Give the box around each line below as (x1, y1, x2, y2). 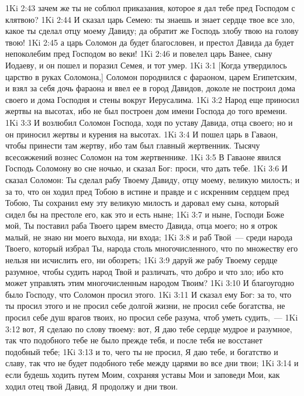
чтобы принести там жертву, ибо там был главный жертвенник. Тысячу (5, 139, 260, 151)
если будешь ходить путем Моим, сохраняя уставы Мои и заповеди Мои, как (5, 369, 280, 380)
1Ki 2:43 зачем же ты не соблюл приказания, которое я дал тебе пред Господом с (5, 2, 295, 13)
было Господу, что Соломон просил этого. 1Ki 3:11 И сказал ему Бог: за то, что (5, 288, 292, 300)
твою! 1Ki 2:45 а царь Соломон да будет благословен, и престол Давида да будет (5, 36, 294, 48)
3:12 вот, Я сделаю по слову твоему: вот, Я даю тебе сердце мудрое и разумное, (5, 322, 292, 335)
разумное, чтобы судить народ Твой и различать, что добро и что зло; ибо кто (5, 265, 284, 277)
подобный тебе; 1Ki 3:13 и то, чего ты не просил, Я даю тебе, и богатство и (5, 345, 278, 357)
